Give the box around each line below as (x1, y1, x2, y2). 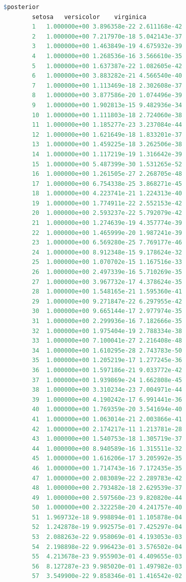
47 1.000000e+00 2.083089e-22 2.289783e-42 (32, 474, 182, 482)
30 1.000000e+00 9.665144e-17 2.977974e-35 (32, 308, 182, 315)
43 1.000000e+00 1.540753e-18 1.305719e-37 (32, 435, 182, 443)
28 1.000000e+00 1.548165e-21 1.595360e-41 (32, 288, 182, 296)
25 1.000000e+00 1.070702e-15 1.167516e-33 (32, 258, 182, 266)
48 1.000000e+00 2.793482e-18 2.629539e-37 (32, 484, 182, 492)
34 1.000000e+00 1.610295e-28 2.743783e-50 (32, 347, 182, 354)
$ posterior (3, 4, 39, 11)
